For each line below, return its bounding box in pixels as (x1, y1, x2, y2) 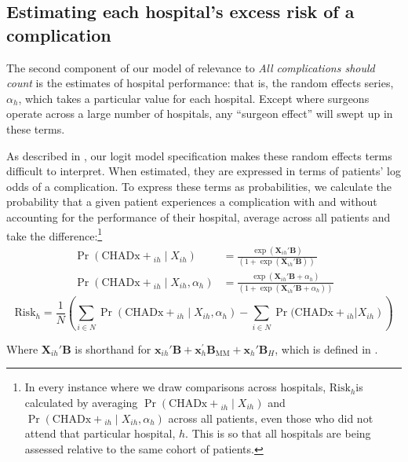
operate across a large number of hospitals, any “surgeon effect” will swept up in (6, 105, 393, 122)
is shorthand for (75, 340, 151, 357)
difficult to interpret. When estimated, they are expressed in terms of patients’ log (6, 163, 402, 179)
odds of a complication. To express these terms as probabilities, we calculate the (6, 178, 392, 194)
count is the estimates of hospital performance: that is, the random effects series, (6, 75, 394, 91)
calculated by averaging (24, 394, 138, 410)
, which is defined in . (275, 340, 378, 357)
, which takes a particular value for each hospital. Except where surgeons (18, 90, 370, 106)
